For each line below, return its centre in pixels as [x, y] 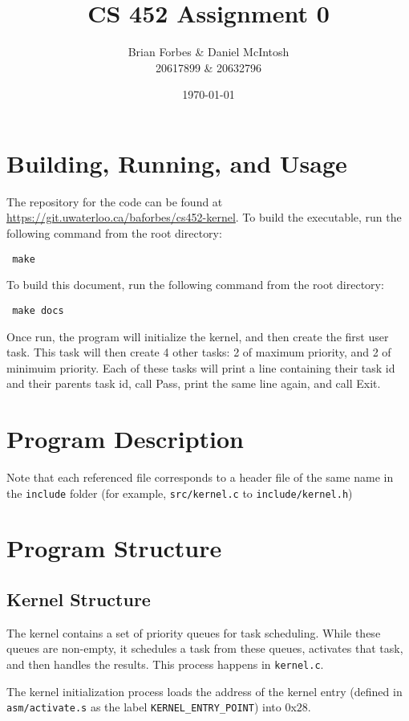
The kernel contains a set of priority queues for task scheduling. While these [194, 632]
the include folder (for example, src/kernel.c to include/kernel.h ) [180, 493]
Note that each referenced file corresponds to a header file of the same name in [200, 477]
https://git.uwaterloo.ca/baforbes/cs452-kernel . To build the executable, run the [204, 217]
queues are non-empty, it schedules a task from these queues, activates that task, [205, 648]
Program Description [125, 439]
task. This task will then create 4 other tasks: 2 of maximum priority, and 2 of [199, 352]
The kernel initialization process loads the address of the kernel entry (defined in [204, 691]
